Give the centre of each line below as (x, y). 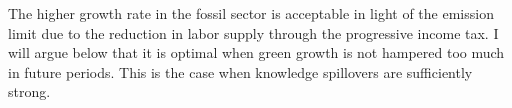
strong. (29, 91)
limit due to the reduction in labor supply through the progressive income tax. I (253, 32)
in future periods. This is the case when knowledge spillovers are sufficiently (240, 71)
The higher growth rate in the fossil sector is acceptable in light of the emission (251, 13)
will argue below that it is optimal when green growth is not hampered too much (256, 52)
